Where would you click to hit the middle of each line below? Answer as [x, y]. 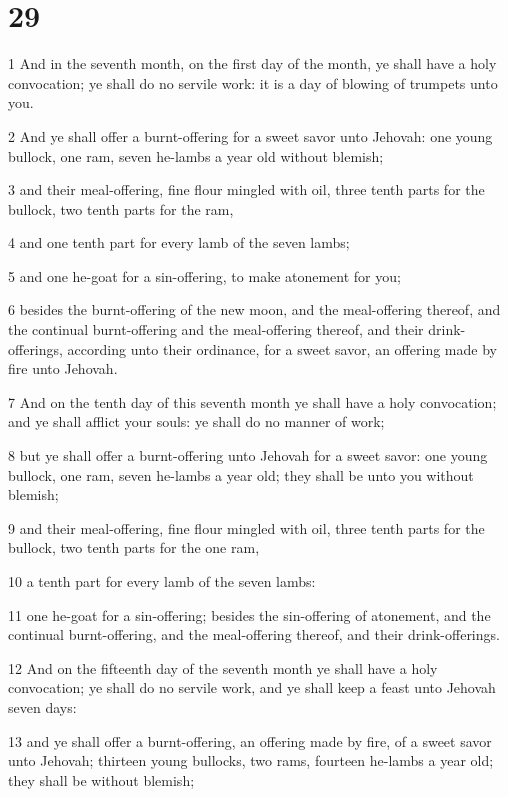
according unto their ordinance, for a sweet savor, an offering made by [282, 348]
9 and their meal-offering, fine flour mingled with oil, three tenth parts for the [246, 527]
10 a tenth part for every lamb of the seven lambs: [162, 581]
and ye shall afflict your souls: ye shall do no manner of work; [196, 421]
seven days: [42, 706]
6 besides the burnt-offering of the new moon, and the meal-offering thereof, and [254, 309]
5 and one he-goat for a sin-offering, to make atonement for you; [204, 275]
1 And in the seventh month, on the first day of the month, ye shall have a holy [252, 63]
